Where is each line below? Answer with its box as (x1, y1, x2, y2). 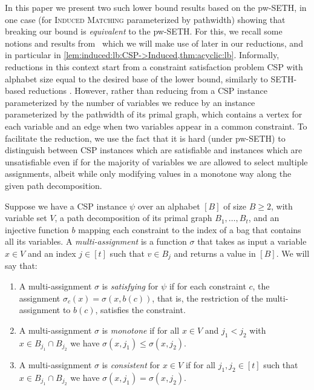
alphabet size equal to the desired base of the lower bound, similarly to (5, 72, 268, 85)
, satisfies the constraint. (95, 303, 186, 316)
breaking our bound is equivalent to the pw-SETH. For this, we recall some (5, 25, 283, 38)
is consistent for (102, 358, 160, 371)
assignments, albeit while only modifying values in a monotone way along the (5, 167, 292, 180)
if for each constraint (169, 279, 246, 292)
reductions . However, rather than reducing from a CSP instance (28, 84, 267, 97)
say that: (5, 259, 38, 272)
